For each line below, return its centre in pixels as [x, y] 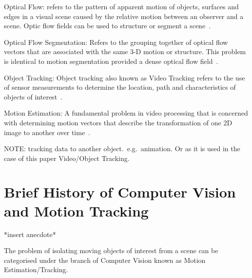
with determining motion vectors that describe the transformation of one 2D [118, 122]
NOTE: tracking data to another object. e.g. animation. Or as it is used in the [122, 149]
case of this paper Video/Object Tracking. [67, 158]
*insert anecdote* [30, 234]
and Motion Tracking [76, 210]
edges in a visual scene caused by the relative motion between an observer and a [124, 16]
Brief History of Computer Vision [120, 191]
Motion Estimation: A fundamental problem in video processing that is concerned [126, 113]
